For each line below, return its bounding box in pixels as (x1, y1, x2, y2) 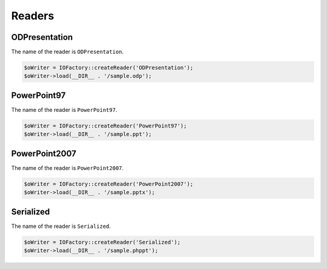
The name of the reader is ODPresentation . (11, 48, 124, 56)
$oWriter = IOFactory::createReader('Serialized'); (24, 239, 181, 245)
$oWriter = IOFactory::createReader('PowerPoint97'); (24, 122, 187, 129)
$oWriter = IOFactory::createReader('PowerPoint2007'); (24, 180, 194, 187)
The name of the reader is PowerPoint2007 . (11, 164, 124, 172)
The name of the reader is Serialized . (11, 222, 111, 230)
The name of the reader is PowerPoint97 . (11, 106, 117, 113)
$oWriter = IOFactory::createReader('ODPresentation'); (24, 64, 194, 71)
